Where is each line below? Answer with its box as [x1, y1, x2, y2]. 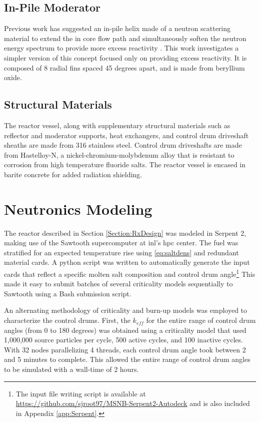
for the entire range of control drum [146, 315, 256, 325]
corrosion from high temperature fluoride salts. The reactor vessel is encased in [4, 159, 246, 170]
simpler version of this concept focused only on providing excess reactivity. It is [4, 52, 247, 63]
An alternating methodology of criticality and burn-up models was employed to [4, 305, 247, 315]
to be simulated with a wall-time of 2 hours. [4, 364, 139, 374]
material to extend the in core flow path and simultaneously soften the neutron [4, 33, 246, 43]
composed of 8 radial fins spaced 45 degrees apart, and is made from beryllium [4, 62, 245, 73]
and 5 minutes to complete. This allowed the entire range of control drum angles [4, 354, 250, 364]
